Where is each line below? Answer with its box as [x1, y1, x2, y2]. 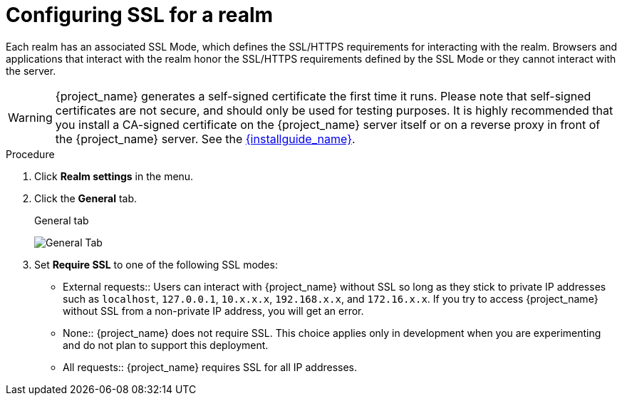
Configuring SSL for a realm [6, 3, 274, 27]
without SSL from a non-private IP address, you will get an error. [63, 304, 364, 317]
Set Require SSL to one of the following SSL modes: [34, 258, 278, 271]
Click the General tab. [34, 192, 137, 204]
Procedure [6, 147, 55, 160]
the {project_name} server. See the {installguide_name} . [55, 131, 356, 146]
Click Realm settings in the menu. [34, 170, 194, 182]
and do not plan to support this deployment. [63, 338, 269, 351]
